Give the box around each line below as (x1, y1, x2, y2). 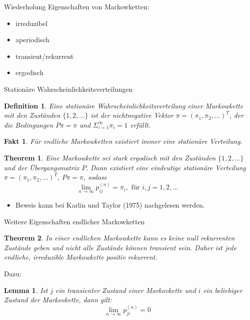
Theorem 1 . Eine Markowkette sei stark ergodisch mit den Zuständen (4, 152, 216, 162)
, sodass (83, 172, 107, 182)
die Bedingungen (4, 119, 53, 130)
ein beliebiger (203, 285, 243, 295)
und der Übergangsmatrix (4, 162, 79, 172)
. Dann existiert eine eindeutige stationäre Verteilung (86, 162, 246, 172)
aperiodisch (15, 34, 50, 45)
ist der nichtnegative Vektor (91, 110, 174, 120)
